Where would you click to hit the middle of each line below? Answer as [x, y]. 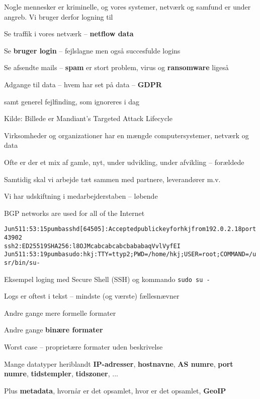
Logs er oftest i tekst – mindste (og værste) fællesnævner [92, 296]
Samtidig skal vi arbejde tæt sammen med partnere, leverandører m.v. [112, 179]
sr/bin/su [20, 263]
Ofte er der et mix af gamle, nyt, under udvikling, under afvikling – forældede [124, 162]
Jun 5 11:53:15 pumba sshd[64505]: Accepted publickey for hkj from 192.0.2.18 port [130, 229]
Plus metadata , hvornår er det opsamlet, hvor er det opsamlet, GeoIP [115, 390]
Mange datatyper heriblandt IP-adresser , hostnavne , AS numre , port [119, 363]
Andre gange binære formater [54, 330]
